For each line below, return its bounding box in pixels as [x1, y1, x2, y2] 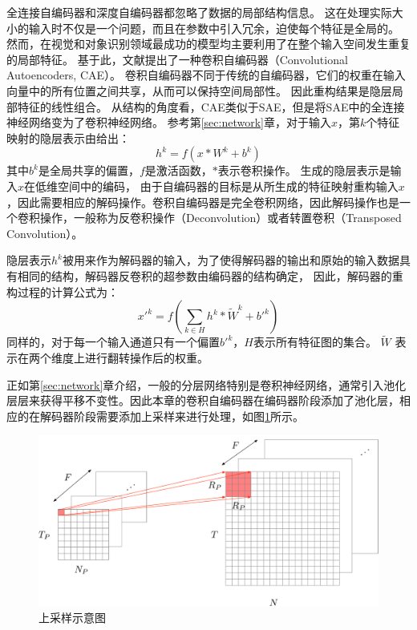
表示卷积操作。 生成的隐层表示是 [217, 162, 391, 179]
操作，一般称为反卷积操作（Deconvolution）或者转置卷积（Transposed [39, 209, 402, 226]
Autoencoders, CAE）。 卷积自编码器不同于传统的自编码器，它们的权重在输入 [6, 67, 406, 83]
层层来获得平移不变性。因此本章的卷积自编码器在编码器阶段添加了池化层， [6, 392, 399, 409]
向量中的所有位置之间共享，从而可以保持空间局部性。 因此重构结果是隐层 [6, 82, 392, 99]
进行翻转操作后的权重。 [84, 349, 208, 365]
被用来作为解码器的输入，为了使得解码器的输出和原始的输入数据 [62, 252, 399, 269]
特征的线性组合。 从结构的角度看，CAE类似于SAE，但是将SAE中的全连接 [17, 98, 405, 115]
